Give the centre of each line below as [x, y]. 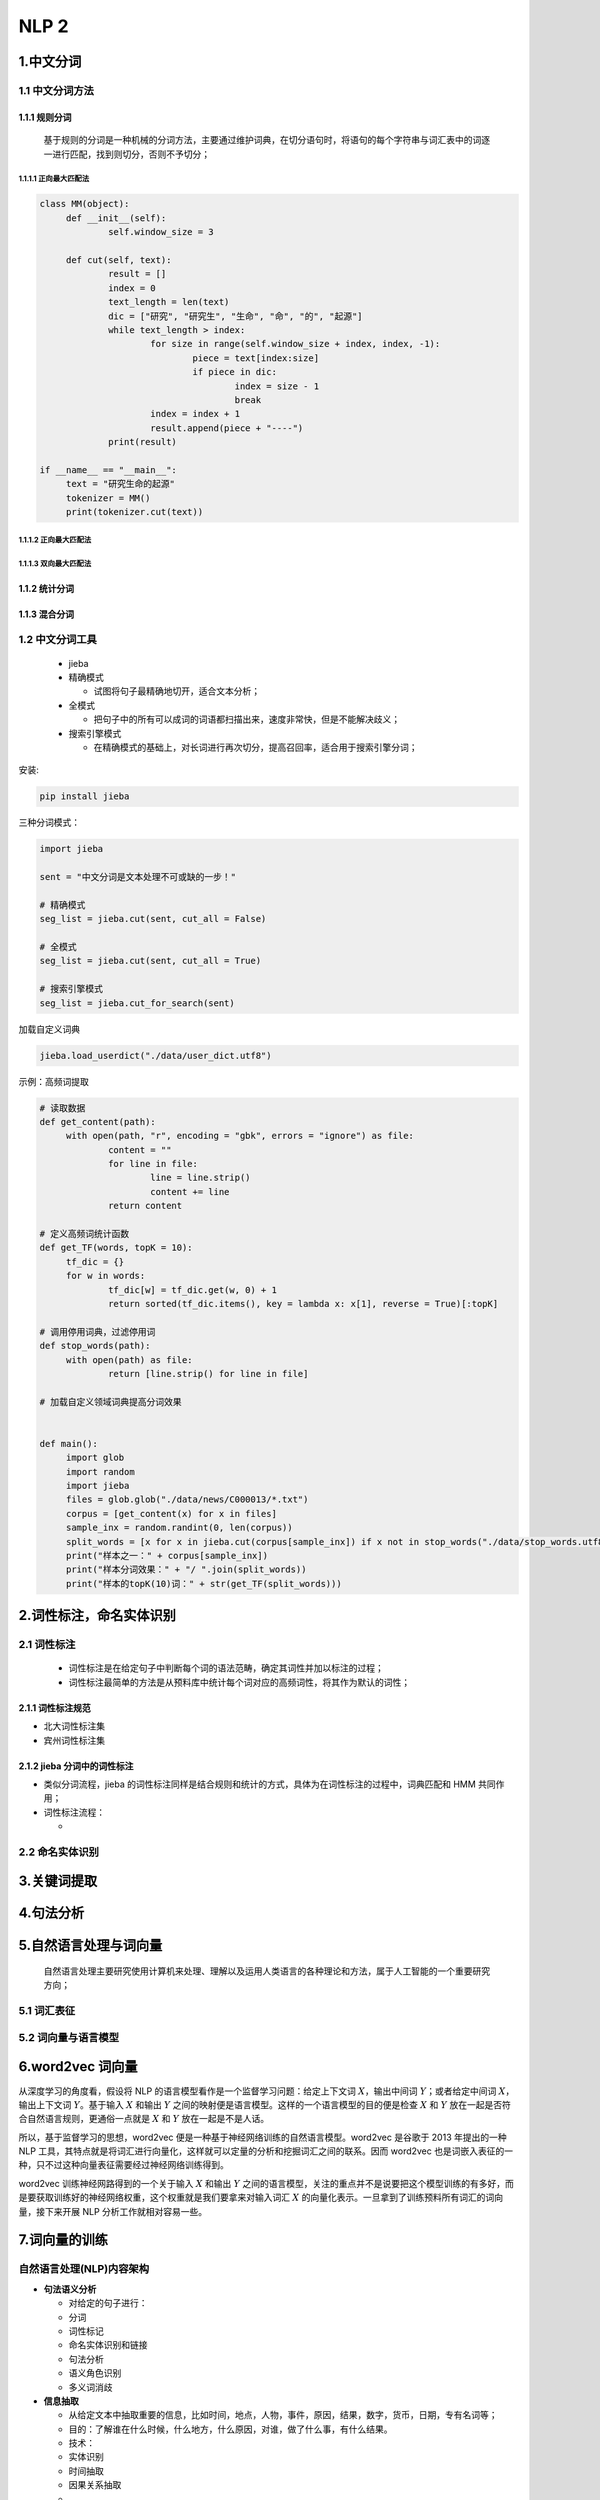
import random [100, 1471]
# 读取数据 [62, 1108]
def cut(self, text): [118, 260]
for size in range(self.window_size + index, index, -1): [295, 344]
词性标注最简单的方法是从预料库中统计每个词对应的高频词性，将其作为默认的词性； [239, 1682]
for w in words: [105, 1276]
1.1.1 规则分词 [45, 117]
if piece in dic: [234, 372]
